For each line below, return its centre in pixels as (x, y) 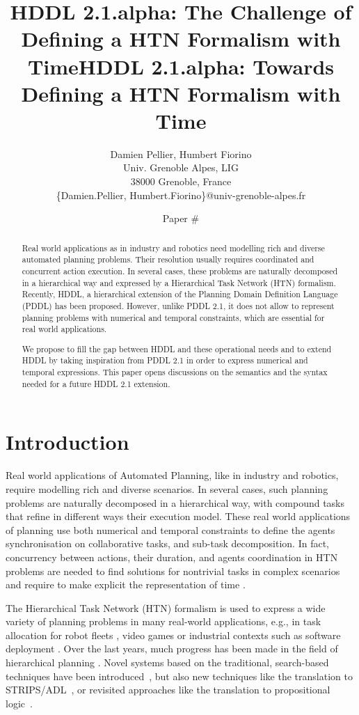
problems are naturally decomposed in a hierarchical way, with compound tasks (175, 502)
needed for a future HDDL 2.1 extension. (96, 383)
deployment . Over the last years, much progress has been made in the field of (172, 649)
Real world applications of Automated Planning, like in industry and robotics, (172, 475)
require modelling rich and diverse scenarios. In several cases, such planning (167, 488)
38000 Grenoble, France (181, 181)
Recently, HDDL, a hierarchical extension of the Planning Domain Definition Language (180, 294)
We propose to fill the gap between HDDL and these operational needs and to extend (177, 348)
